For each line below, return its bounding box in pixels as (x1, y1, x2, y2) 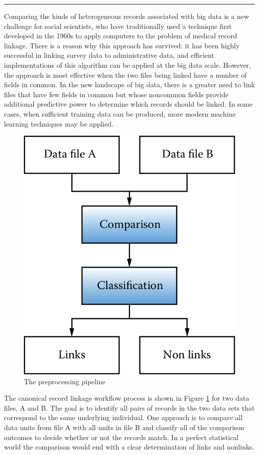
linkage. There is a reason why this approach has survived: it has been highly (4, 40, 240, 50)
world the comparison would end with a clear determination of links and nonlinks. (4, 442, 255, 452)
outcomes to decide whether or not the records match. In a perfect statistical (4, 432, 239, 442)
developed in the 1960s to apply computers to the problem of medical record (4, 30, 238, 41)
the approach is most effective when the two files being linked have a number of (4, 69, 247, 80)
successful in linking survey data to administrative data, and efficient (4, 50, 215, 60)
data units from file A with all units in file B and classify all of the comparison (4, 422, 245, 432)
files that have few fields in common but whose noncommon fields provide (4, 89, 229, 99)
